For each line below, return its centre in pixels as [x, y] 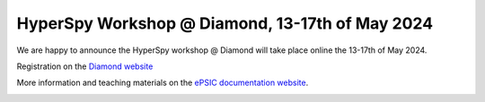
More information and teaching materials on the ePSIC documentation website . [163, 83]
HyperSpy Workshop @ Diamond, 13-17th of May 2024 [225, 23]
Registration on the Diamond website [85, 66]
